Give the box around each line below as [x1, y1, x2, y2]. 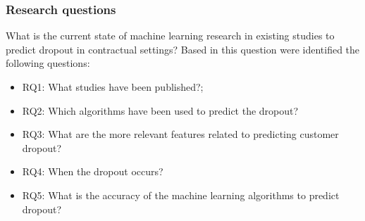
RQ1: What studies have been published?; [22, 80, 204, 94]
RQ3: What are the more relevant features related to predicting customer [22, 127, 339, 141]
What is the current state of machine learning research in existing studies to [6, 28, 335, 43]
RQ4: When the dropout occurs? [22, 164, 163, 179]
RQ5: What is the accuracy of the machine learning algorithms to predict [22, 187, 340, 202]
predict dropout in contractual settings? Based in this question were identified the [6, 42, 360, 56]
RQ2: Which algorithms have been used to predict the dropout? [22, 103, 299, 118]
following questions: [6, 56, 90, 70]
